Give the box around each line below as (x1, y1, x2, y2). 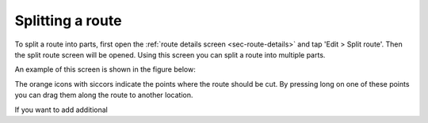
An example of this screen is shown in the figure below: (14, 65, 196, 74)
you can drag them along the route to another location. (14, 91, 193, 100)
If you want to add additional (14, 105, 109, 114)
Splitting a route (14, 12, 122, 29)
